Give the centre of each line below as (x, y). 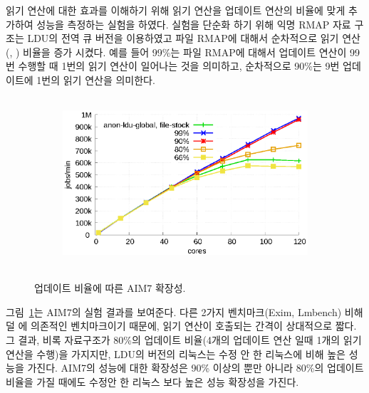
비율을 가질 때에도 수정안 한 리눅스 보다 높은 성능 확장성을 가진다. (152, 381)
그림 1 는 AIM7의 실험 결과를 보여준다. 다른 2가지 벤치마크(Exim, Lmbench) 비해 (184, 311)
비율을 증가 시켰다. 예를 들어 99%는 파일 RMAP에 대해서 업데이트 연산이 (185, 52)
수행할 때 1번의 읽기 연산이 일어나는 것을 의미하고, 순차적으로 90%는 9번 (179, 66)
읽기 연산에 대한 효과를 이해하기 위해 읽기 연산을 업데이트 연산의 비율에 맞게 (176, 10)
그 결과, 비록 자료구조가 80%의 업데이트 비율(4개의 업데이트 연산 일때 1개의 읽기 (184, 339)
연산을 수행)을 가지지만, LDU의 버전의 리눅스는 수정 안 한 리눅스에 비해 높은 (176, 353)
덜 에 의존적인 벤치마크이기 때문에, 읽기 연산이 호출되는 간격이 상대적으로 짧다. (181, 326)
